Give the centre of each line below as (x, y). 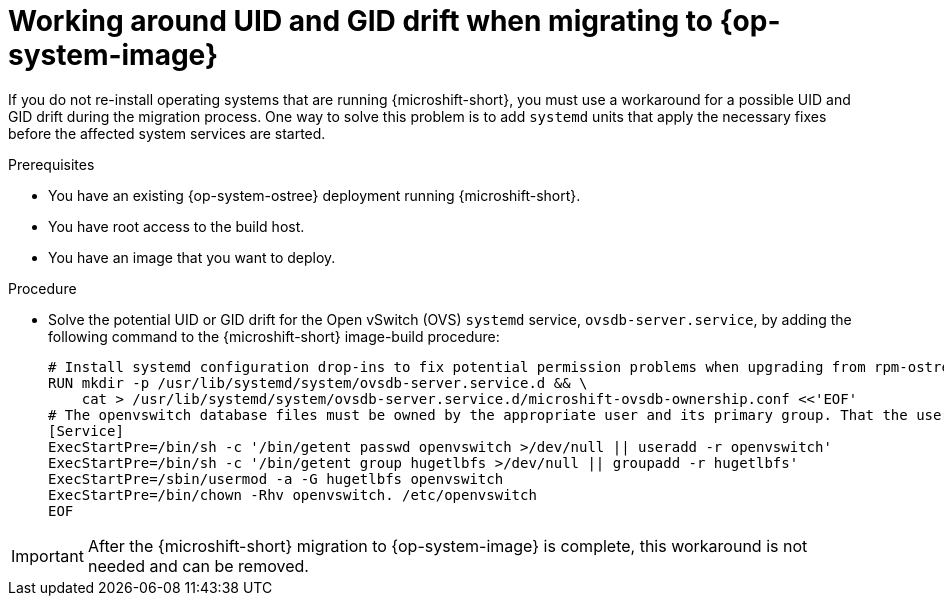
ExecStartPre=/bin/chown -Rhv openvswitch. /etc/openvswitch (292, 494)
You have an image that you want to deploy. (192, 257)
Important (47, 555)
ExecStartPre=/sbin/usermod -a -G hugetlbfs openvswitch (276, 478)
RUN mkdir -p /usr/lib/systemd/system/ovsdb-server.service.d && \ (318, 382)
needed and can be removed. (198, 565)
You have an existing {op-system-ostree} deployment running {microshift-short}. (314, 195)
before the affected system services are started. (167, 133)
